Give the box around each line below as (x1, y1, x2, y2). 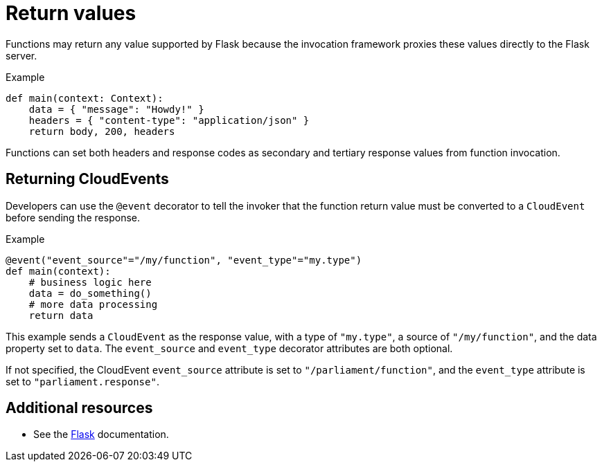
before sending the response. (6, 211, 140, 223)
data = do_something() (28, 287, 152, 299)
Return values (6, 1, 136, 25)
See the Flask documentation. (33, 428, 169, 441)
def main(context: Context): (6, 92, 163, 104)
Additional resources (6, 399, 153, 417)
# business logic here (28, 276, 152, 288)
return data (28, 309, 94, 321)
